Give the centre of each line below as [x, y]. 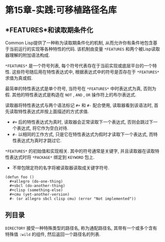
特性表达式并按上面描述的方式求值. [54, 111]
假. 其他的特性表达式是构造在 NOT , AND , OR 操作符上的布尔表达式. [71, 95]
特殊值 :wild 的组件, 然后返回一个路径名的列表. [53, 234]
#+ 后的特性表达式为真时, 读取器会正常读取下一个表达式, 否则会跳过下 [83, 122]
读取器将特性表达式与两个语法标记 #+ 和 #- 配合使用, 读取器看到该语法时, [79, 105]
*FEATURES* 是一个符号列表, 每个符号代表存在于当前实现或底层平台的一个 [79, 66]
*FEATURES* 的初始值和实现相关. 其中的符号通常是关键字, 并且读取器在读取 [80, 151]
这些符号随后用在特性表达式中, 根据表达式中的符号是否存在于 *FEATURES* [85, 72]
